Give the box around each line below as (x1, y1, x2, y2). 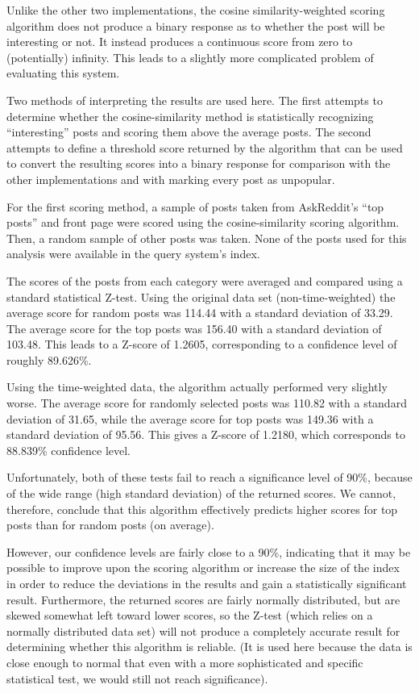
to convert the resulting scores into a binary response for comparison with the (6, 155, 391, 172)
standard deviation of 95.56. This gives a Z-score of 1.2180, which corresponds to (6, 426, 405, 443)
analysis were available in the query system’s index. (6, 245, 260, 262)
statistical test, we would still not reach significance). (6, 670, 268, 687)
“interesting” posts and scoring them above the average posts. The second (6, 123, 371, 140)
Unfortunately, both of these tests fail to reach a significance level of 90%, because (6, 469, 413, 486)
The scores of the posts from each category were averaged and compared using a (6, 272, 403, 289)
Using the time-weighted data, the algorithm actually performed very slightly (6, 378, 388, 395)
